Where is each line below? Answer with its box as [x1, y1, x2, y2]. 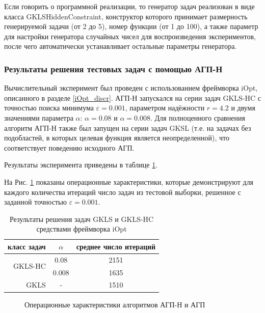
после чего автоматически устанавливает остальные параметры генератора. [4, 41, 237, 51]
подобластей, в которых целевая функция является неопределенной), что [4, 132, 230, 143]
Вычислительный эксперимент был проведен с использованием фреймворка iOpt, [4, 82, 258, 93]
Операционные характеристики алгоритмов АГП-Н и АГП [24, 299, 205, 309]
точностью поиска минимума [4, 102, 94, 113]
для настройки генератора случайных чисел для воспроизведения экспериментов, [4, 31, 256, 41]
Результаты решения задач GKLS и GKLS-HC [9, 213, 154, 224]
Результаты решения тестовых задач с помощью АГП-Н [4, 62, 223, 75]
